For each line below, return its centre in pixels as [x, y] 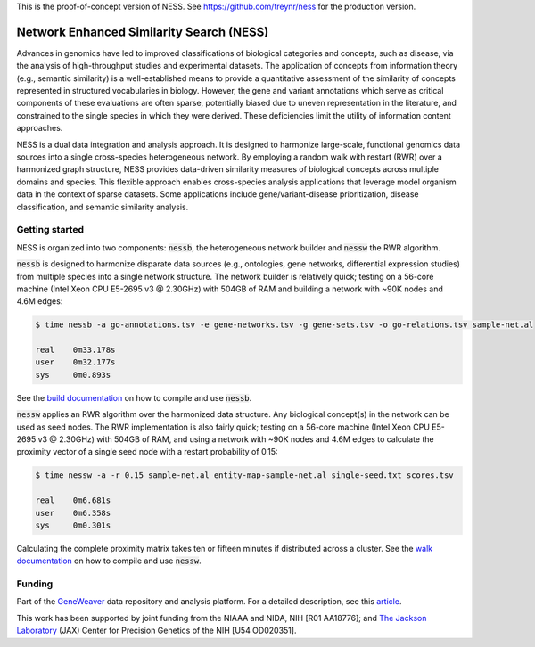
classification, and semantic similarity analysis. [103, 207]
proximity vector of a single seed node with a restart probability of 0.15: [147, 452]
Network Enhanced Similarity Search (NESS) [143, 32]
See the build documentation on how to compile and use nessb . [134, 397]
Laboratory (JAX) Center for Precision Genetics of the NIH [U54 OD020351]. [156, 631]
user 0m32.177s [75, 362]
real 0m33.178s [75, 350]
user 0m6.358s [73, 513]
